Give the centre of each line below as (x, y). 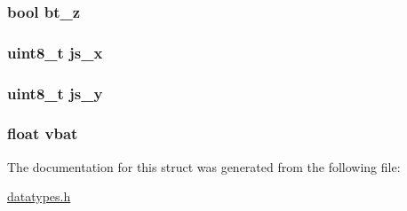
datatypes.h (39, 196)
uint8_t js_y (55, 93)
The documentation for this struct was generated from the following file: (204, 166)
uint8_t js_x (55, 52)
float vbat (43, 133)
